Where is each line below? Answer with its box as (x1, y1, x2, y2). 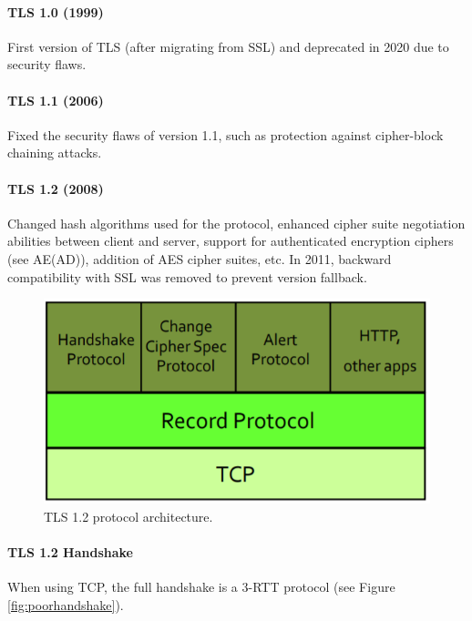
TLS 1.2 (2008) (7, 178, 104, 198)
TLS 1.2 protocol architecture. (44, 506, 213, 525)
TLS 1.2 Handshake (7, 542, 133, 561)
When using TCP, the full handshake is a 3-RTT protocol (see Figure (7, 576, 395, 596)
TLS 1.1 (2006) (7, 90, 104, 109)
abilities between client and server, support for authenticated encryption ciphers (7, 231, 454, 250)
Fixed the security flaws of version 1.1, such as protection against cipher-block (7, 125, 444, 144)
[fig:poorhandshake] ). (7, 595, 124, 614)
